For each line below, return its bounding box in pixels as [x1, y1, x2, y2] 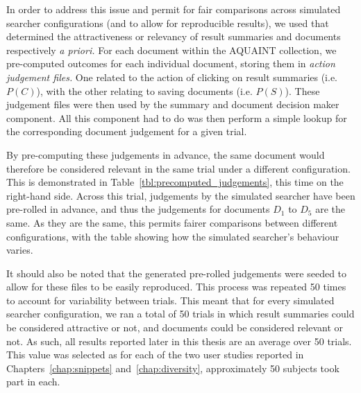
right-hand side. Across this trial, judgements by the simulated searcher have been [6, 188, 355, 202]
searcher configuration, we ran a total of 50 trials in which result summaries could [6, 306, 355, 321]
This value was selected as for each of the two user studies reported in [6, 347, 304, 362]
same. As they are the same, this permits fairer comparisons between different [6, 215, 338, 229]
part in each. [6, 374, 60, 389]
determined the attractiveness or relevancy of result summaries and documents [6, 29, 341, 44]
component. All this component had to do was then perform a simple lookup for [6, 110, 347, 125]
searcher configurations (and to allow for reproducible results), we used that [6, 15, 329, 30]
